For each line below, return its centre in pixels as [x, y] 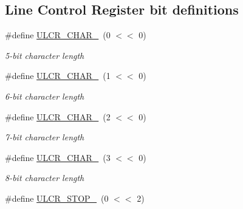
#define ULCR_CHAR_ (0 [58, 35]
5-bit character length [45, 55]
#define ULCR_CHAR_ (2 [58, 116]
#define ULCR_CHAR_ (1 [58, 76]
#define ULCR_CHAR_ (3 [58, 157]
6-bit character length [45, 96]
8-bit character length [45, 178]
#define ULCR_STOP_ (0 [57, 198]
